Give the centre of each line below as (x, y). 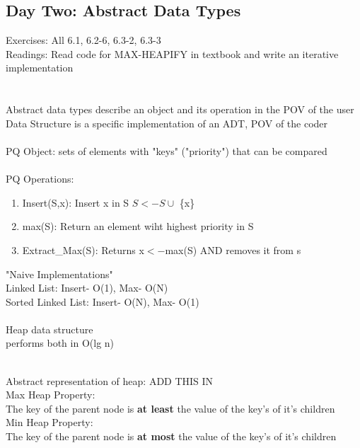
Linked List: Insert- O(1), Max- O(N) (87, 288)
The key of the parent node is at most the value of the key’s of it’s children (171, 436)
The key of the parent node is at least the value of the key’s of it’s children (170, 408)
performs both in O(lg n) (60, 343)
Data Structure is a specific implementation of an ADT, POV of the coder (167, 123)
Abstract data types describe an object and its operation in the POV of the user (180, 109)
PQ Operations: (40, 179)
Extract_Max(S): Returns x (83, 249)
